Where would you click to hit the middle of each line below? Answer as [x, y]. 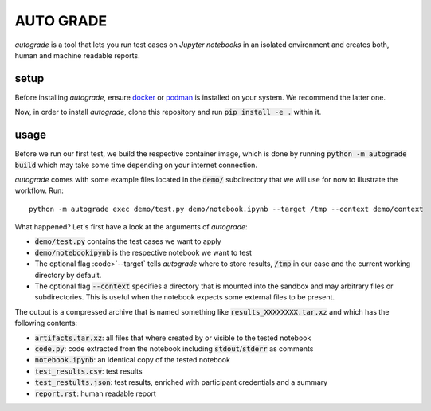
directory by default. [68, 275]
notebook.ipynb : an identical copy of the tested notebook [133, 360]
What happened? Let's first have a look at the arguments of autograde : [131, 227]
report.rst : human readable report [96, 393]
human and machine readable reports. [77, 55]
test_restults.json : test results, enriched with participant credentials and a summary [181, 382]
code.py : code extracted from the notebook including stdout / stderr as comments [174, 349]
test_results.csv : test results [88, 371]
